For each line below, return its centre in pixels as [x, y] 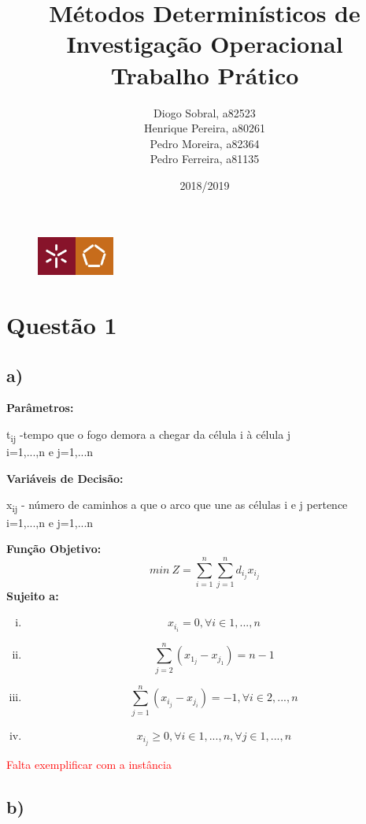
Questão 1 [62, 325]
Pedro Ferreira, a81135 [205, 159]
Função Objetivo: [54, 549]
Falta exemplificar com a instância [89, 764]
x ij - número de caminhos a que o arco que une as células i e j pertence [177, 506]
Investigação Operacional [205, 44]
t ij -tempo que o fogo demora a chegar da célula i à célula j [149, 435]
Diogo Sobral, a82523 [205, 112]
